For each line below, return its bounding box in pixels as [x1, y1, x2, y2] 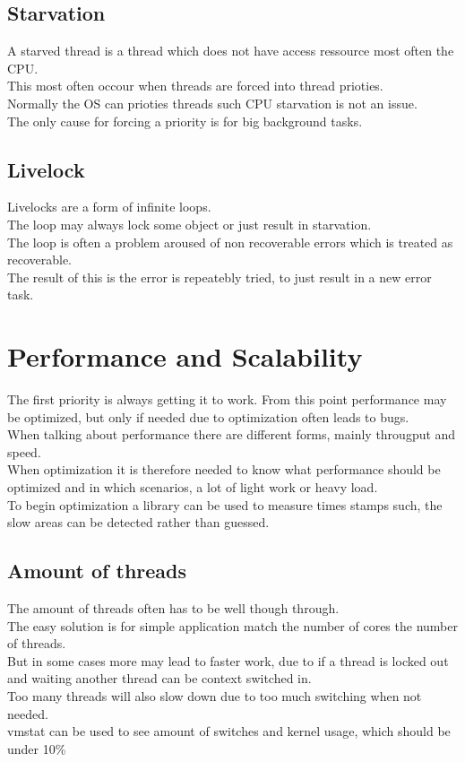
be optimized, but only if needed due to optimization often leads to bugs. [7, 407, 409, 426]
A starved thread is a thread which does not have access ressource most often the [7, 41, 454, 60]
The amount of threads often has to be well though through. [7, 599, 340, 618]
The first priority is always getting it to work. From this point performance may [7, 390, 447, 409]
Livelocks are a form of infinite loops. [7, 197, 211, 216]
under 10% [7, 739, 66, 758]
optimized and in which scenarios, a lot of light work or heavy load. [7, 478, 378, 497]
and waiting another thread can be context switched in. [7, 669, 312, 688]
